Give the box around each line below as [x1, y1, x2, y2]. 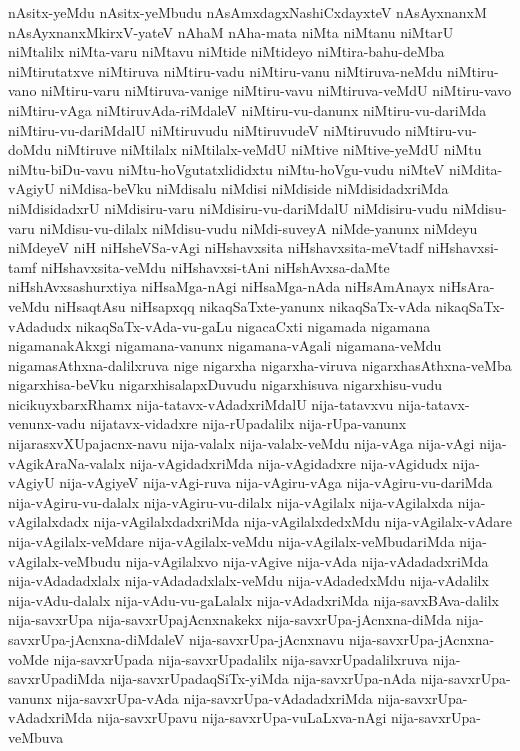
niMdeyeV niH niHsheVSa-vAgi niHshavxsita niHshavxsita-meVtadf [8, 237, 423, 258]
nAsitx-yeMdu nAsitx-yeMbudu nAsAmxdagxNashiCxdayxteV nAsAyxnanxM [8, 2, 487, 22]
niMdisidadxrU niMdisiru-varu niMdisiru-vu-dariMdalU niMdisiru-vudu [8, 197, 448, 218]
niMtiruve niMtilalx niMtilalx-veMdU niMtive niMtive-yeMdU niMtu [55, 139, 482, 160]
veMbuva [8, 726, 64, 747]
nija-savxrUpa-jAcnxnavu [188, 629, 345, 649]
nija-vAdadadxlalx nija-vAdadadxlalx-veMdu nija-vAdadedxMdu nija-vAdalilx [8, 570, 489, 591]
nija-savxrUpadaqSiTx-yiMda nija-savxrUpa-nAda [109, 668, 417, 689]
